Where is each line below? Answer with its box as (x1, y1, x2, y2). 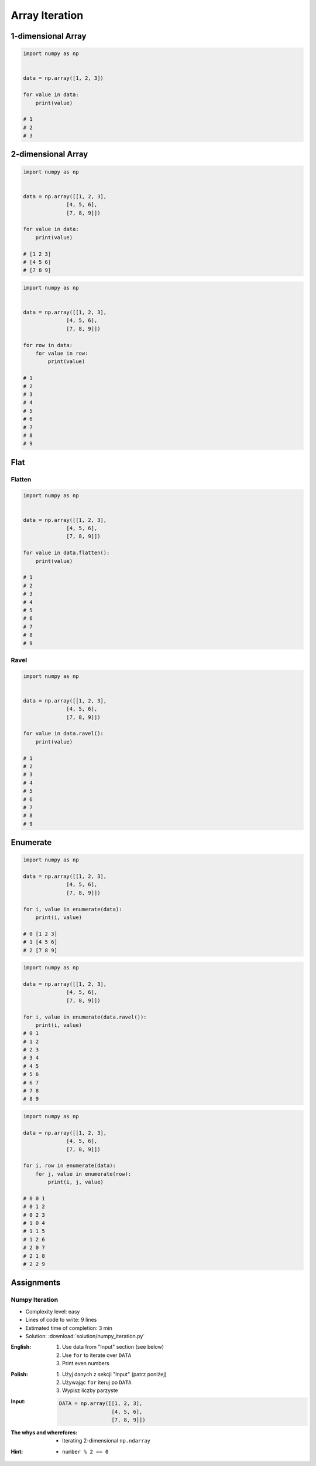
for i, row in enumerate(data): (23, 1162, 116, 1169)
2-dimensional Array (11, 150, 88, 160)
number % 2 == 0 (62, 1448, 109, 1455)
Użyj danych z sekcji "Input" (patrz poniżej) (62, 1370, 167, 1377)
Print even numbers (62, 1360, 109, 1367)
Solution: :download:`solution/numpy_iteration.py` (25, 1332, 145, 1339)
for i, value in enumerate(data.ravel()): (23, 1013, 147, 1020)
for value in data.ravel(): (23, 730, 104, 737)
